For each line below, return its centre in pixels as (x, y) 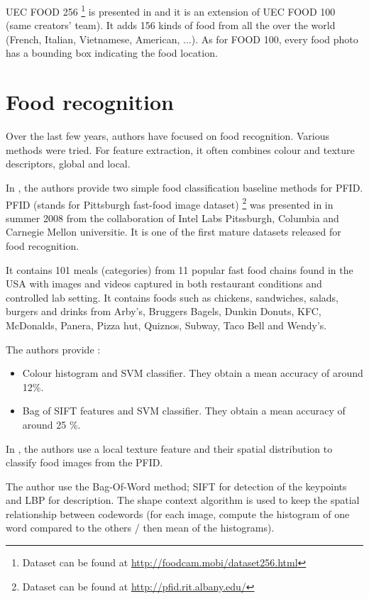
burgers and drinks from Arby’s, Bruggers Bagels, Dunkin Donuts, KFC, (164, 311)
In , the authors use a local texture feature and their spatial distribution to (169, 448)
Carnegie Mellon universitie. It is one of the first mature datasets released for (174, 232)
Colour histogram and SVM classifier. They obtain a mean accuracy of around (193, 373)
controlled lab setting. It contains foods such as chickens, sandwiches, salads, (172, 297)
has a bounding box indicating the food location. (112, 53)
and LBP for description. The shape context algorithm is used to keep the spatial (183, 500)
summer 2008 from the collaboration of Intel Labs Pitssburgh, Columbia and (172, 218)
